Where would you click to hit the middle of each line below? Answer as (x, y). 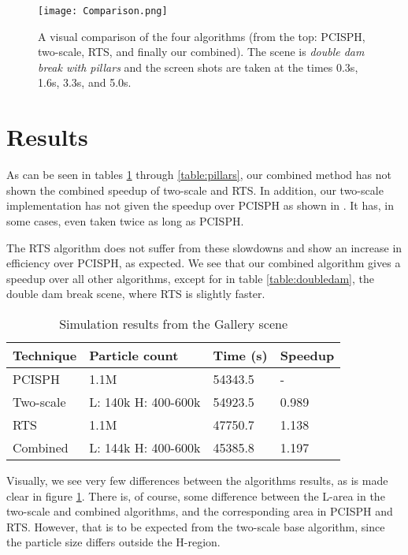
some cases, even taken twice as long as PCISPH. (125, 220)
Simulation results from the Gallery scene (174, 323)
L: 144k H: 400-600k (145, 447)
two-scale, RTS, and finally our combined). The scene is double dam (201, 52)
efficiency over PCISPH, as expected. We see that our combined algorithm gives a (204, 263)
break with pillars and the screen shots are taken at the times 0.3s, (198, 67)
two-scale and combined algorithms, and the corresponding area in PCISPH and (200, 511)
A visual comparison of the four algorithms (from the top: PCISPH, (202, 36)
